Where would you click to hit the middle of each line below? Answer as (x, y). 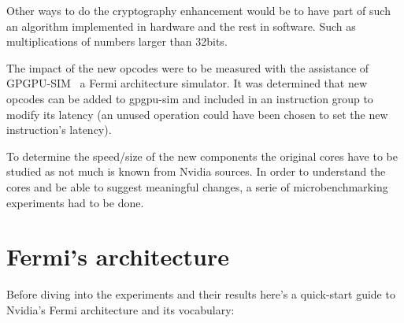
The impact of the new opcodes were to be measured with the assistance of (188, 67)
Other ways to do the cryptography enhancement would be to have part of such (198, 10)
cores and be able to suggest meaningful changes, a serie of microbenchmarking (197, 186)
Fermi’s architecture (118, 256)
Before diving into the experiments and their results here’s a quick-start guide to (201, 294)
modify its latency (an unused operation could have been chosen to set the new (197, 114)
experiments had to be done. (75, 202)
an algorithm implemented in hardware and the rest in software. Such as (181, 26)
